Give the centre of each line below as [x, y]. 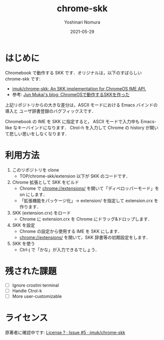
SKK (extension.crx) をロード [41, 213]
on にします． [33, 194]
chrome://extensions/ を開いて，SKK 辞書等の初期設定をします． [85, 237]
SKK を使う [23, 243]
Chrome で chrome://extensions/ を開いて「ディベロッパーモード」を [89, 188]
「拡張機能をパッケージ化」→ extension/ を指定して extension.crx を [89, 200]
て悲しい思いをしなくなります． [37, 133]
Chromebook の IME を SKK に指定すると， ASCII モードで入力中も [72, 121]
